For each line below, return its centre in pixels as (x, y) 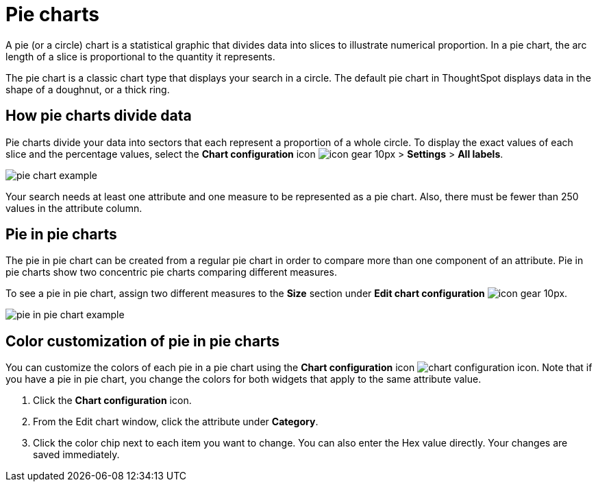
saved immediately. (76, 455)
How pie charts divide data (99, 116)
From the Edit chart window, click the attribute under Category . (176, 422)
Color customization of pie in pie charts (143, 341)
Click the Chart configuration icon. (112, 401)
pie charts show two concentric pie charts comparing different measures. (171, 272)
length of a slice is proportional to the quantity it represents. (140, 56)
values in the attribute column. (74, 208)
